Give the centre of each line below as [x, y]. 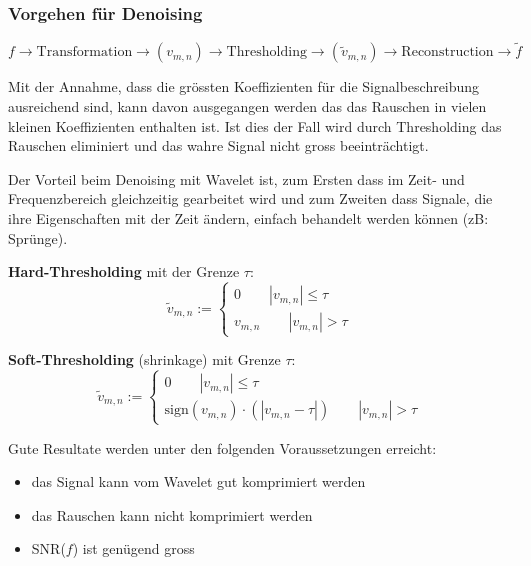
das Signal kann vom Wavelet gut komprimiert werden [198, 481]
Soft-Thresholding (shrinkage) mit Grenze [144, 359]
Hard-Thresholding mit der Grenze [124, 271]
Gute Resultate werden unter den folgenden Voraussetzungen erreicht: [222, 447]
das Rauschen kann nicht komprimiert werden [172, 514]
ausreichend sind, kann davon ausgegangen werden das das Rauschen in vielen [247, 106]
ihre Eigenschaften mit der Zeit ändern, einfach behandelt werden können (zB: [248, 218]
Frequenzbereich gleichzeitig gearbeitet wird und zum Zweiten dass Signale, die [250, 198]
